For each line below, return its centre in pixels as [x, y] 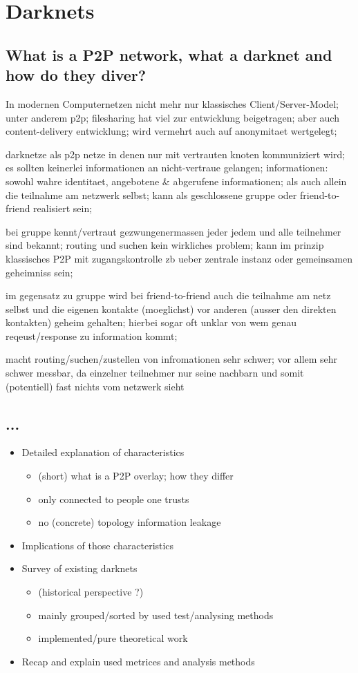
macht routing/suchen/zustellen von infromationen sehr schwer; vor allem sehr [172, 359]
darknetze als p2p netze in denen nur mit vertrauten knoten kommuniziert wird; [176, 154]
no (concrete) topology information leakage [130, 522]
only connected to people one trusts [114, 499]
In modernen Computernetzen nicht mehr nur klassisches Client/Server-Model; [172, 103]
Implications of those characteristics [98, 545]
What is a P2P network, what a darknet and [169, 54]
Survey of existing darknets [79, 568]
